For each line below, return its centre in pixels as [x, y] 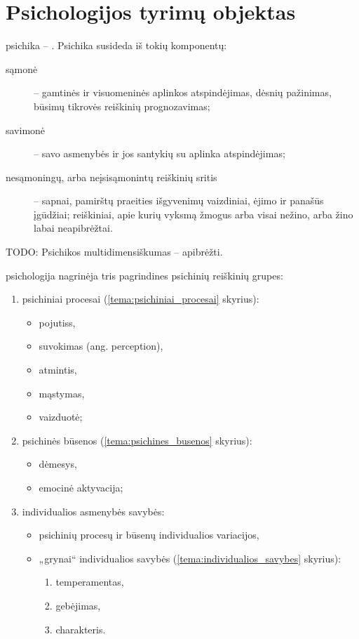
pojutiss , [57, 322]
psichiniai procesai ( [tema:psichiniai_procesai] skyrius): [141, 299]
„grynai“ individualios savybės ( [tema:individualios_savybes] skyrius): [190, 558]
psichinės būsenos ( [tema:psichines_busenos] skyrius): [137, 440]
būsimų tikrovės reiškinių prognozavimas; [122, 106]
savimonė [26, 130]
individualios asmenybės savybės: [93, 511]
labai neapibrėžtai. [73, 228]
